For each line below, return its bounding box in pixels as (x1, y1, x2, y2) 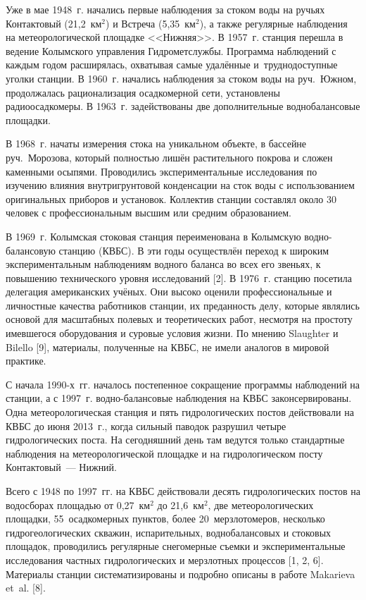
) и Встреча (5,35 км (106, 16, 196, 30)
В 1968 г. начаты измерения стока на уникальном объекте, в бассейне (6, 136, 307, 151)
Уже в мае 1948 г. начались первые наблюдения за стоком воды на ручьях (6, 2, 325, 16)
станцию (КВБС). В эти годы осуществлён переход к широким (58, 243, 329, 257)
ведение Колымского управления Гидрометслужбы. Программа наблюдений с (6, 43, 336, 58)
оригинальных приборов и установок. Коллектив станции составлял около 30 (6, 191, 336, 206)
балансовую (6, 243, 56, 257)
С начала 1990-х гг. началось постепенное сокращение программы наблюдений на (6, 376, 360, 391)
